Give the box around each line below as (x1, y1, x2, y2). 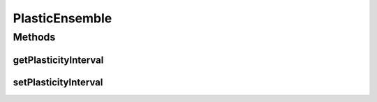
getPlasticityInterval (13, 54, 104, 66)
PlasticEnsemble (13, 10, 112, 26)
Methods (13, 31, 56, 43)
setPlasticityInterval (13, 76, 103, 88)
